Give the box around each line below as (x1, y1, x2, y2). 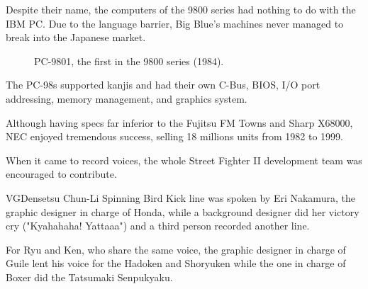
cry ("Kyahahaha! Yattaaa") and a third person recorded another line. (6, 218, 310, 233)
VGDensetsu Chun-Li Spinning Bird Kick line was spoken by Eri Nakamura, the (6, 190, 355, 205)
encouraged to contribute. (6, 166, 117, 181)
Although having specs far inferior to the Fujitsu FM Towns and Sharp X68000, (6, 115, 353, 130)
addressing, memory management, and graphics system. (6, 91, 247, 106)
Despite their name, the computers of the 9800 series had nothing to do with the (6, 2, 356, 16)
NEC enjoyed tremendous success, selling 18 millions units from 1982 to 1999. (6, 129, 343, 144)
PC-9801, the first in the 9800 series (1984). (34, 53, 224, 68)
